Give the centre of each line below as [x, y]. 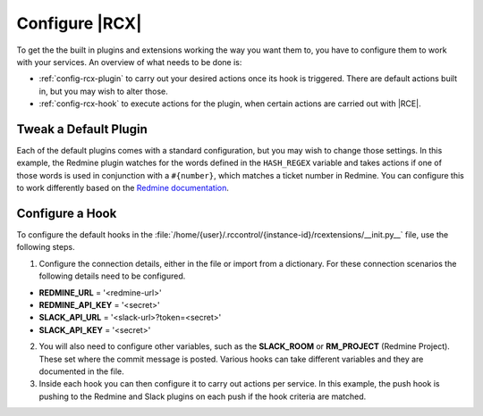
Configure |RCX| [79, 23]
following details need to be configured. [112, 276]
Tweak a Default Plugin [82, 129]
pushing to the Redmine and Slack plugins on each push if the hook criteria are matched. [203, 396]
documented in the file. [81, 371]
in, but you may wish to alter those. [104, 91]
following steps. [46, 247]
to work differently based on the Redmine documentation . [123, 188]
